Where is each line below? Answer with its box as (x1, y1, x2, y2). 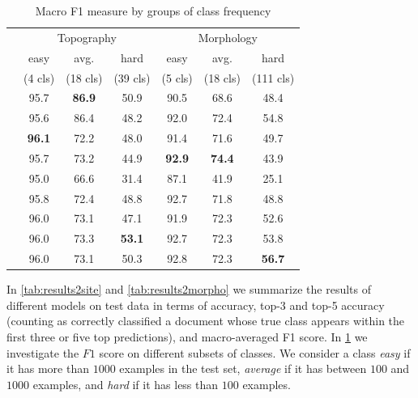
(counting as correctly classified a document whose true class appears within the (6, 312, 405, 329)
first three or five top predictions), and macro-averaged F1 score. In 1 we (6, 328, 368, 345)
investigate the (6, 344, 79, 361)
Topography (57, 28, 117, 45)
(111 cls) (251, 69, 295, 86)
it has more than (6, 360, 90, 377)
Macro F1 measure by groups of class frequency (35, 2, 271, 19)
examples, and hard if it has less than (32, 375, 219, 392)
